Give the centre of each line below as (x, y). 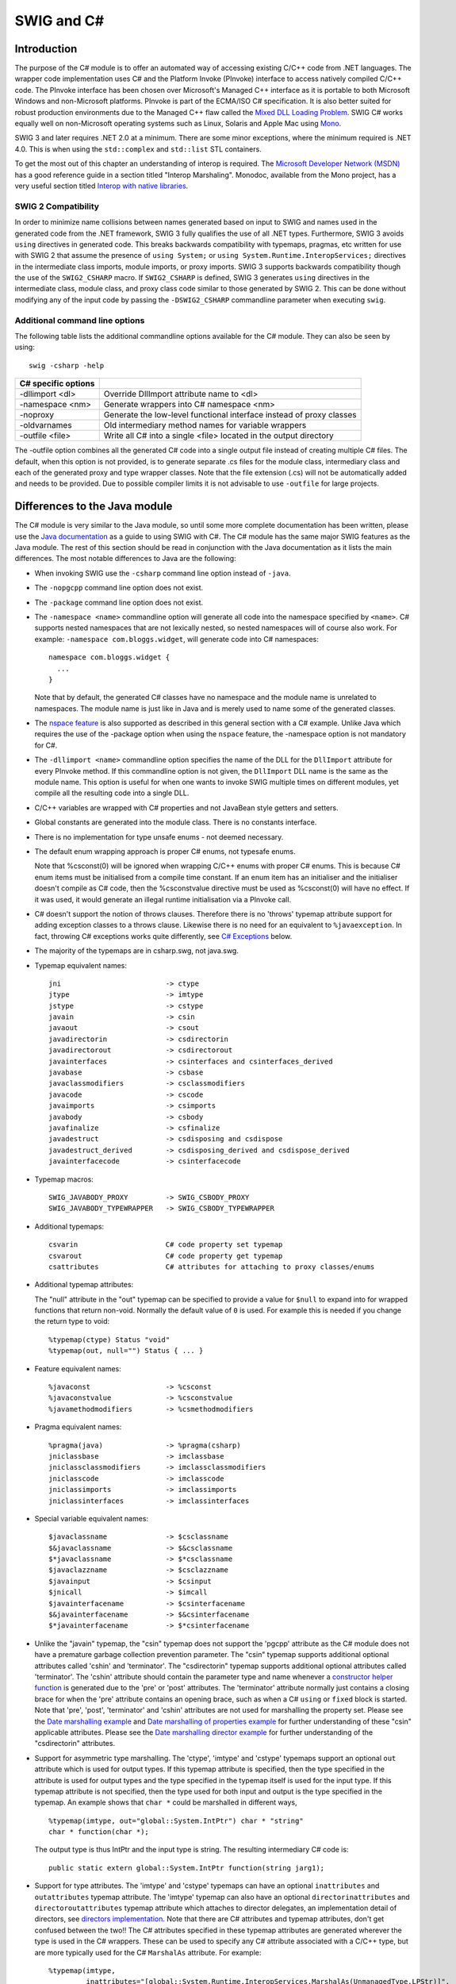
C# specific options (57, 383)
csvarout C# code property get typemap (166, 1255)
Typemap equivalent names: (80, 965)
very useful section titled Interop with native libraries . (102, 186)
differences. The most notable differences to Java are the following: (126, 559)
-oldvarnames (46, 425)
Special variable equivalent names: (92, 1518)
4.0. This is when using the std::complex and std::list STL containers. (138, 149)
